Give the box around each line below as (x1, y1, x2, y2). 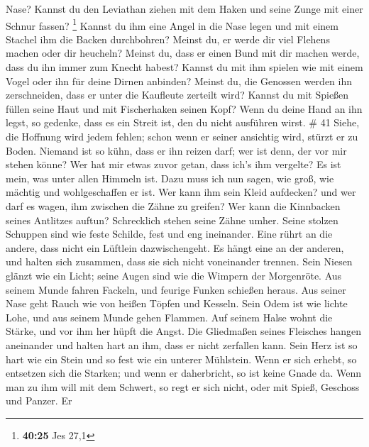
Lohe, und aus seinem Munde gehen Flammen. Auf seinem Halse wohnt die (6, 309, 333, 324)
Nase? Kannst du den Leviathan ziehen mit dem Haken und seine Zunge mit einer (6, 1, 363, 16)
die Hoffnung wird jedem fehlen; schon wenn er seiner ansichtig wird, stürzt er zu (6, 129, 358, 143)
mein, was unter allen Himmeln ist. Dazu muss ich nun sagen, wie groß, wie (6, 170, 334, 185)
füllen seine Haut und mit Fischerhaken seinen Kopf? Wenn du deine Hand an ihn (6, 101, 363, 116)
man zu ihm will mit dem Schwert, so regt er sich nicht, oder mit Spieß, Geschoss (6, 379, 360, 394)
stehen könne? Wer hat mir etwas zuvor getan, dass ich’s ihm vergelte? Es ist (6, 157, 341, 172)
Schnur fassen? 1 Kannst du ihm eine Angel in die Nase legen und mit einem (6, 16, 338, 33)
